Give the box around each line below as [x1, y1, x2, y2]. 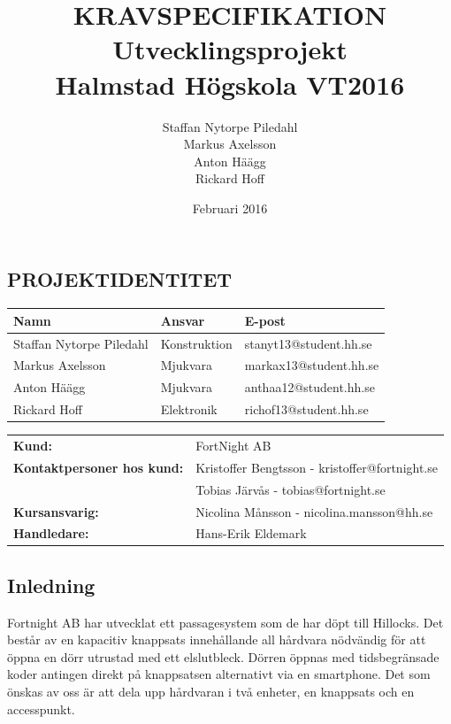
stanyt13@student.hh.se [244, 334, 372, 352]
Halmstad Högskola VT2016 [55, 65, 405, 102]
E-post [244, 311, 286, 329]
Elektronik [160, 400, 218, 419]
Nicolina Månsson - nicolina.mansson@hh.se [195, 502, 433, 520]
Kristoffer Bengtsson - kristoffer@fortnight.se [195, 458, 438, 476]
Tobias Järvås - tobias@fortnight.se [195, 480, 386, 498]
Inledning [7, 571, 96, 598]
